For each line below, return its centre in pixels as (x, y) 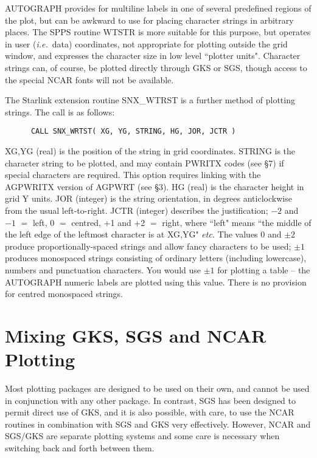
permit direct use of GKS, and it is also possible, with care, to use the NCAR (150, 412)
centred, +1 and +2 (108, 222)
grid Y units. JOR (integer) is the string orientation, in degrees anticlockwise (148, 198)
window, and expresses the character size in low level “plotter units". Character (153, 56)
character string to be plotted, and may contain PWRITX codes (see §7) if (145, 162)
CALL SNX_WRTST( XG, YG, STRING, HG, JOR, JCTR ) (133, 132)
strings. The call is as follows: (60, 111)
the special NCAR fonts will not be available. (89, 79)
